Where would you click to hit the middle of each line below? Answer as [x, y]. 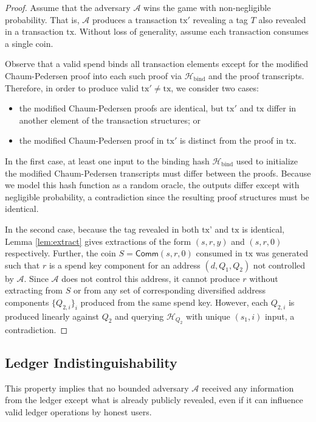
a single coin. [29, 43]
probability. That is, [42, 19]
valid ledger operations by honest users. [78, 412]
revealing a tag [220, 19]
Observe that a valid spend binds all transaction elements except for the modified [157, 64]
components [27, 302]
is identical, [263, 229]
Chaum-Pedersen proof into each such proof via [93, 75]
